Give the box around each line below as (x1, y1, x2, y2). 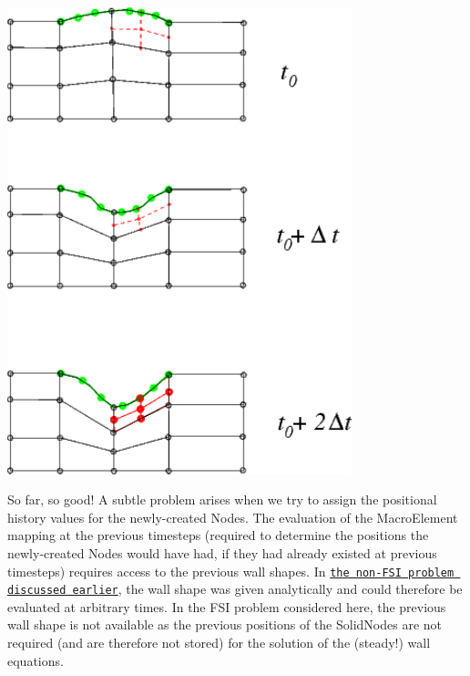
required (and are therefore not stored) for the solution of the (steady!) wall (7, 633, 431, 652)
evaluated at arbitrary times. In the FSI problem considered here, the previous (7, 597, 446, 616)
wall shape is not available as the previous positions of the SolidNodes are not (7, 615, 443, 634)
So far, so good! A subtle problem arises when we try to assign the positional (7, 490, 437, 509)
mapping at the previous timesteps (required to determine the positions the (7, 525, 429, 545)
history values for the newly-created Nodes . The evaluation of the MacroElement (7, 507, 458, 526)
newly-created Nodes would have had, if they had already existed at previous (7, 543, 437, 562)
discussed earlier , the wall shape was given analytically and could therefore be (7, 579, 463, 598)
